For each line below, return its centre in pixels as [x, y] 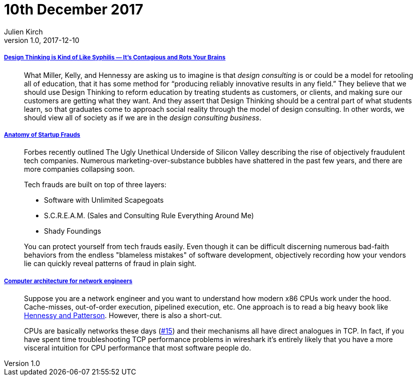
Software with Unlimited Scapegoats [104, 200]
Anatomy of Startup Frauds [42, 135]
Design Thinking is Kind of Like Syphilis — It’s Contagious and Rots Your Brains [115, 58]
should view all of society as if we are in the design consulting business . [143, 117]
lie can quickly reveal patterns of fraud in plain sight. [110, 264]
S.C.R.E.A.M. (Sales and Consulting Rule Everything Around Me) [149, 216]
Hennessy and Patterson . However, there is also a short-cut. [123, 316]
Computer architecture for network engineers [68, 281]
